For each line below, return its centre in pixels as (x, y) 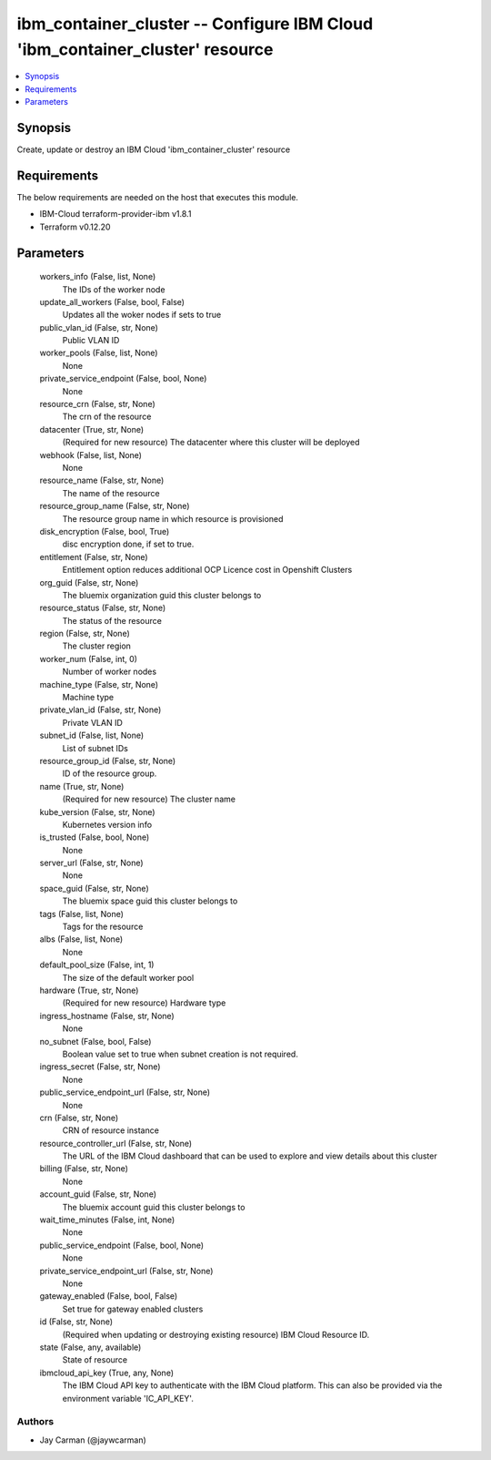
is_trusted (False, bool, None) (95, 837)
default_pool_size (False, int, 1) (97, 965)
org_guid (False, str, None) (89, 582)
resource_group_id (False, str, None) (108, 761)
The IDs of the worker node (114, 289)
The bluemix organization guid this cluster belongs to (162, 595)
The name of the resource (111, 493)
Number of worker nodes (110, 672)
